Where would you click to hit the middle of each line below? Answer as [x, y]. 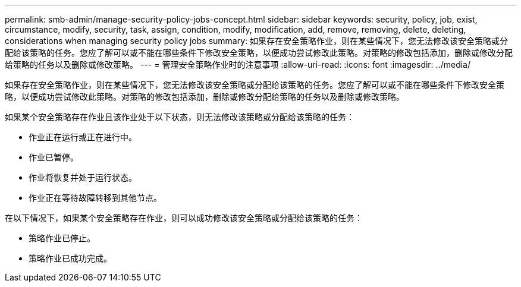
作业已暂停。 [54, 157]
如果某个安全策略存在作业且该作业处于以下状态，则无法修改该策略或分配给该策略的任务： [180, 117]
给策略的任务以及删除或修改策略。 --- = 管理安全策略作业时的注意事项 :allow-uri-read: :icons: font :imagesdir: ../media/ [238, 64]
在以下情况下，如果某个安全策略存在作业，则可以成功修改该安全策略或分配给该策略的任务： [184, 218]
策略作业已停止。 [62, 238]
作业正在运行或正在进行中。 [83, 137]
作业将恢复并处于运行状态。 [83, 177]
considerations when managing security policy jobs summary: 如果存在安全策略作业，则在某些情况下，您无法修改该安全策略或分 [257, 41]
